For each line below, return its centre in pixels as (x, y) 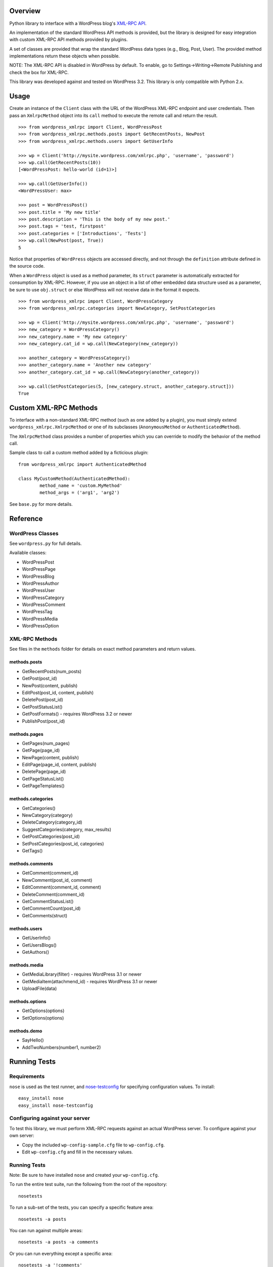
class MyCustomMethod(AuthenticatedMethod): (75, 478)
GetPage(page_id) (41, 751)
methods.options (28, 1001)
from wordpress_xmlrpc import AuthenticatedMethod (82, 464)
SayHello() (33, 1040)
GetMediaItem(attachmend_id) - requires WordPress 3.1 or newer (90, 981)
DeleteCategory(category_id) (52, 822)
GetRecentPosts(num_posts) (52, 671)
